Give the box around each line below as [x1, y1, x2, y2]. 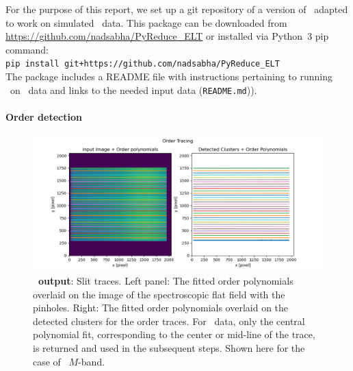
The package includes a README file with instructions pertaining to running [5, 69, 332, 84]
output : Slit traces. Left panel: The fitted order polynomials [38, 273, 293, 287]
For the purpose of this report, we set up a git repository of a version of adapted [5, 2, 348, 16]
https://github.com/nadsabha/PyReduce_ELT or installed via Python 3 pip [5, 29, 329, 43]
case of [33, 354, 61, 368]
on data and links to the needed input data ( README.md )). [10, 82, 257, 97]
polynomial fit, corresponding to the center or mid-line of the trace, [33, 327, 315, 342]
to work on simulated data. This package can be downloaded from [5, 15, 287, 29]
